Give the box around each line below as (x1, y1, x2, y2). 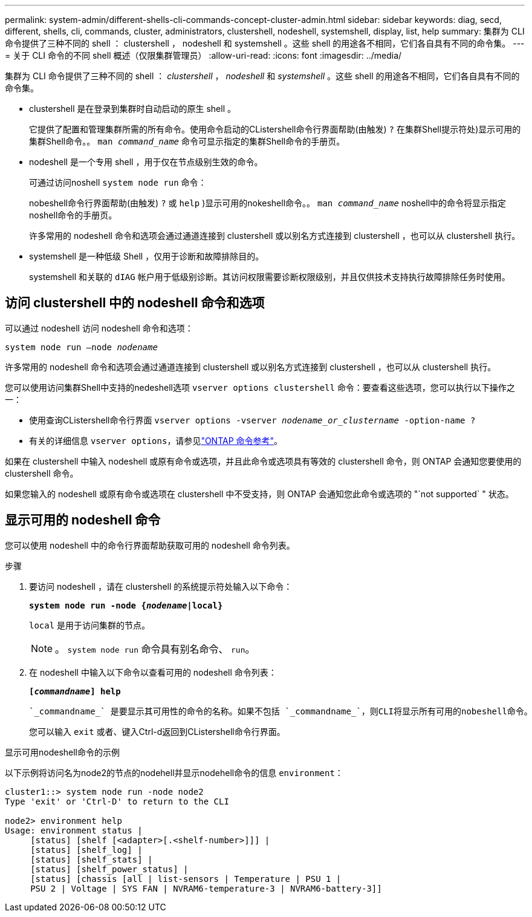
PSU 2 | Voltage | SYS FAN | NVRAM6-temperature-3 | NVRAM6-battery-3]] (30, 883, 382, 893)
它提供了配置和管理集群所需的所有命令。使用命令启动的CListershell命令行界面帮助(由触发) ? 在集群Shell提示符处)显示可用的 (29, 124, 521, 134)
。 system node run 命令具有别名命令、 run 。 (55, 642, 255, 655)
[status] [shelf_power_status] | (30, 864, 189, 874)
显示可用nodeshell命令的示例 (5, 746, 120, 757)
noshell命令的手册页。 (29, 210, 117, 220)
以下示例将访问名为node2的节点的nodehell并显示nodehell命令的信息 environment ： (5, 767, 343, 778)
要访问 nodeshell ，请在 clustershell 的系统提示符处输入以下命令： (29, 581, 293, 592)
